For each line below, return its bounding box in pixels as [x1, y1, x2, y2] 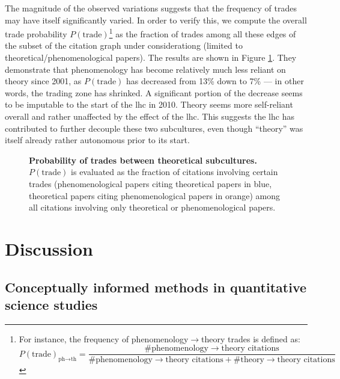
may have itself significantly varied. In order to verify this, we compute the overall [5, 13, 307, 26]
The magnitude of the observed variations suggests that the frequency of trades [5, 2, 297, 14]
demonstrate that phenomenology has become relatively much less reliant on [5, 63, 286, 75]
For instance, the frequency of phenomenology [19, 332, 189, 345]
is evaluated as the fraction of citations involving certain [71, 165, 278, 178]
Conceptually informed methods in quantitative [5, 277, 307, 296]
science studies [5, 295, 98, 313]
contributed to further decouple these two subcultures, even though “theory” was [5, 122, 303, 134]
